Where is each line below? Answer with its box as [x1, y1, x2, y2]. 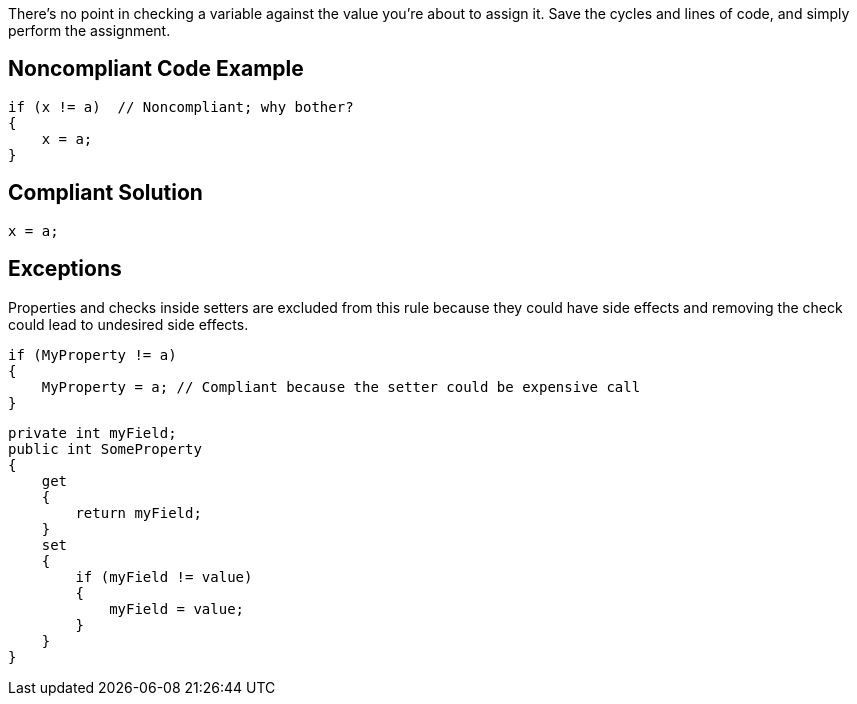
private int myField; [8, 424, 177, 441]
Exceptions [8, 256, 122, 282]
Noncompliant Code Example [8, 56, 304, 82]
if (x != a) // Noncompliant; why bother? [8, 98, 354, 115]
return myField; [75, 504, 202, 521]
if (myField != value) [75, 568, 253, 585]
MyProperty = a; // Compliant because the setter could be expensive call [41, 378, 641, 395]
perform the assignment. [8, 22, 171, 39]
